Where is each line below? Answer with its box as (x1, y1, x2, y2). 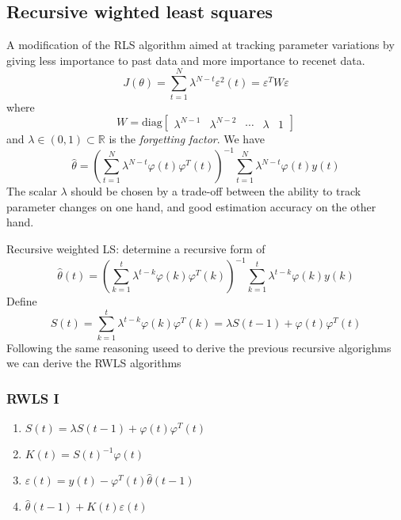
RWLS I (6, 388, 59, 408)
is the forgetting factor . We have (109, 131, 265, 147)
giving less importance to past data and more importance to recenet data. (6, 51, 365, 68)
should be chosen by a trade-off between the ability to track (71, 183, 361, 199)
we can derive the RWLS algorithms (6, 355, 181, 371)
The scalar (6, 183, 57, 199)
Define (6, 293, 37, 309)
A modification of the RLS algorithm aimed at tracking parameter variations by (6, 36, 395, 53)
